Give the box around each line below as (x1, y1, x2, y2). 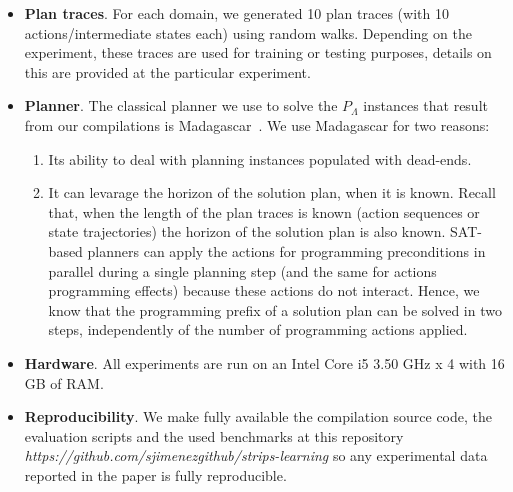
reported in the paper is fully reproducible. (24, 464, 287, 485)
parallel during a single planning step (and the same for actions (48, 260, 437, 281)
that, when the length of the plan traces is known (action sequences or (48, 201, 480, 222)
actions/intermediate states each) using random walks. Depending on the (24, 22, 472, 43)
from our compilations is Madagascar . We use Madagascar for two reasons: (24, 114, 490, 135)
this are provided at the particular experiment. (24, 61, 311, 82)
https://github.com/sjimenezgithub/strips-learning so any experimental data (24, 445, 488, 466)
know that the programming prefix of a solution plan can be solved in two (48, 299, 502, 320)
